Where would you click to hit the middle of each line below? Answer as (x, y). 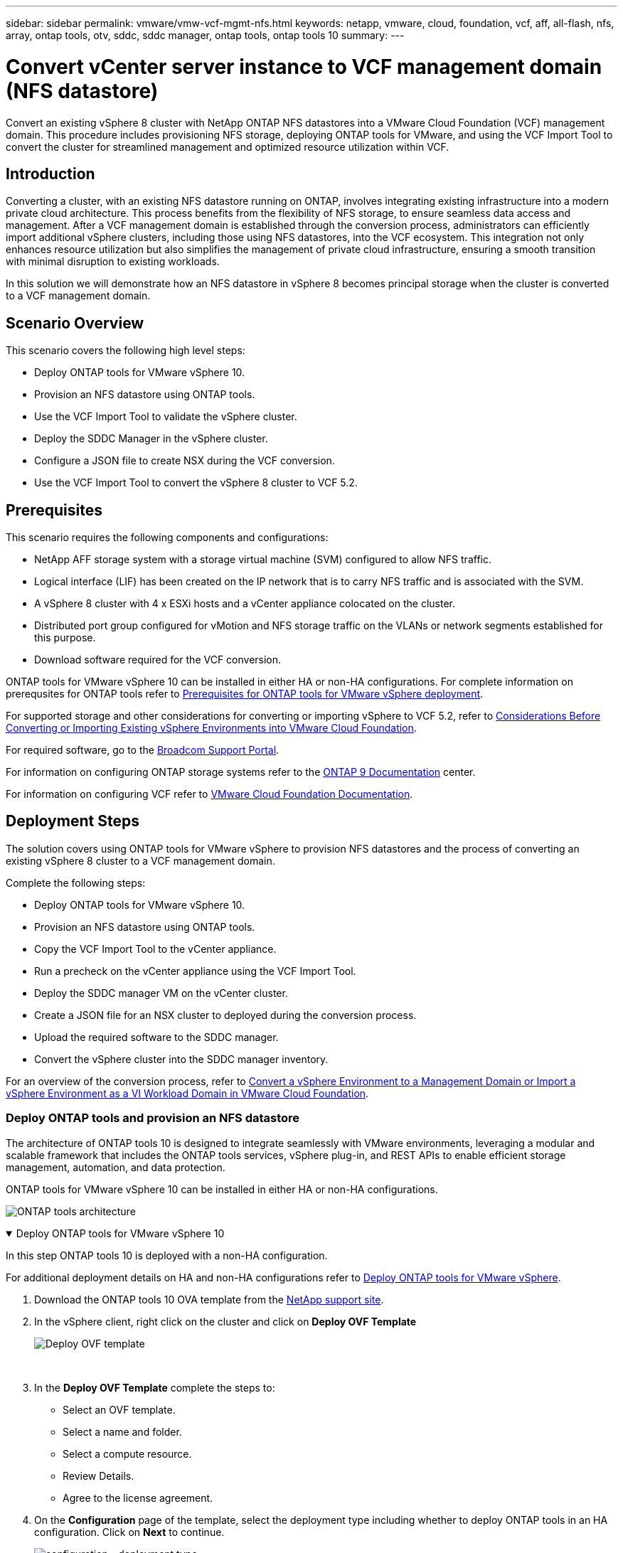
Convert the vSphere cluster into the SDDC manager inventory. (181, 1059)
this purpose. (65, 638)
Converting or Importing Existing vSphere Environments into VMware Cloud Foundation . (211, 728)
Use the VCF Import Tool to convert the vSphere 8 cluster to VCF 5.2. (196, 483)
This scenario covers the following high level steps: (126, 351)
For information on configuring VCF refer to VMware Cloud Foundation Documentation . (209, 794)
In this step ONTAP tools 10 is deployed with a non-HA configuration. (167, 1255)
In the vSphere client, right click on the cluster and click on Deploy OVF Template (225, 1321)
